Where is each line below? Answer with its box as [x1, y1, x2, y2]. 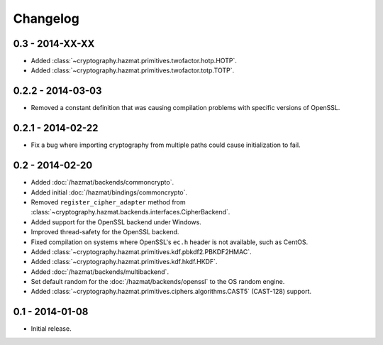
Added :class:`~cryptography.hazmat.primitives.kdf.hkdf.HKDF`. [30, 258, 218, 266]
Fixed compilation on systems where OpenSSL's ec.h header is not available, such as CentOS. [30, 238, 309, 246]
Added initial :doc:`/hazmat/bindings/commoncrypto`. [30, 188, 188, 197]
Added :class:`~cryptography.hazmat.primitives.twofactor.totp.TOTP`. [30, 66, 235, 75]
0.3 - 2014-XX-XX [13, 38, 95, 50]
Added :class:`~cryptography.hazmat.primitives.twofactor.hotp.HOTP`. [30, 57, 238, 65]
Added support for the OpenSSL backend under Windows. [30, 217, 201, 226]
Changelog [13, 11, 79, 26]
